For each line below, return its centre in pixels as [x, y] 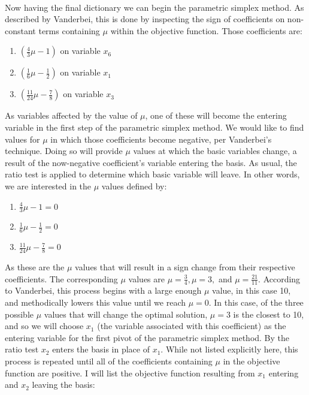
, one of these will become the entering [216, 115]
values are [146, 278]
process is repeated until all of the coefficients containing [109, 361]
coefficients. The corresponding [61, 278]
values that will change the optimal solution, [126, 314]
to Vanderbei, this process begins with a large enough [103, 290]
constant [20, 30]
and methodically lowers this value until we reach [95, 302]
